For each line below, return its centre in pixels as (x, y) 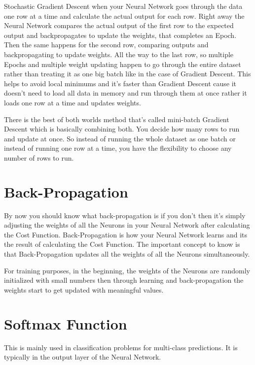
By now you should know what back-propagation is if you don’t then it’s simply (125, 215)
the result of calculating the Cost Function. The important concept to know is (122, 244)
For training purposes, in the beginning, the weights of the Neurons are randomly (127, 270)
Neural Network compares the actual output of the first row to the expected (119, 25)
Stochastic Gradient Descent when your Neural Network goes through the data (123, 6)
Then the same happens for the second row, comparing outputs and (106, 45)
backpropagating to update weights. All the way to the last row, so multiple (119, 54)
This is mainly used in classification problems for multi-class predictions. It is (121, 347)
